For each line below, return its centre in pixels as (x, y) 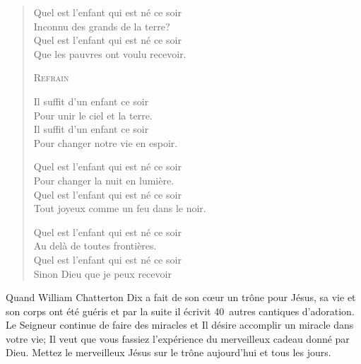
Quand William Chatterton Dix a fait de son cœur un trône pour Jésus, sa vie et (181, 297)
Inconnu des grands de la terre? (102, 26)
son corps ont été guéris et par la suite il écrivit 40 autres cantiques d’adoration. (180, 311)
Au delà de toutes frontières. (95, 246)
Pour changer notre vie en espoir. (106, 142)
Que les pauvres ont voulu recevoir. (110, 53)
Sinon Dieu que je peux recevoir (102, 273)
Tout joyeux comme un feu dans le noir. (120, 208)
